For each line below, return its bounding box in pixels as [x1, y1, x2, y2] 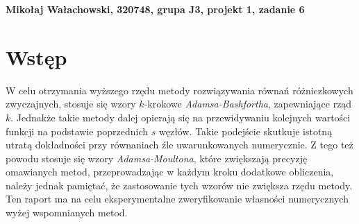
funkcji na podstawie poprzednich [6, 123, 149, 138]
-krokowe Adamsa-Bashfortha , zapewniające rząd [144, 96, 352, 111]
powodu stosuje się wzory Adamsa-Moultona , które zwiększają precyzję [6, 150, 308, 165]
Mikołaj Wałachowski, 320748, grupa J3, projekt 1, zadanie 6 [6, 2, 305, 16]
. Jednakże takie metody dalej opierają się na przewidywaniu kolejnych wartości [10, 110, 351, 124]
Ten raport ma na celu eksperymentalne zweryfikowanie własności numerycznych [6, 191, 349, 206]
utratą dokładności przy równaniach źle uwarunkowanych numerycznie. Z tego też [6, 137, 353, 152]
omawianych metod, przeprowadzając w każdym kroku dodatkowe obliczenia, [6, 164, 334, 179]
